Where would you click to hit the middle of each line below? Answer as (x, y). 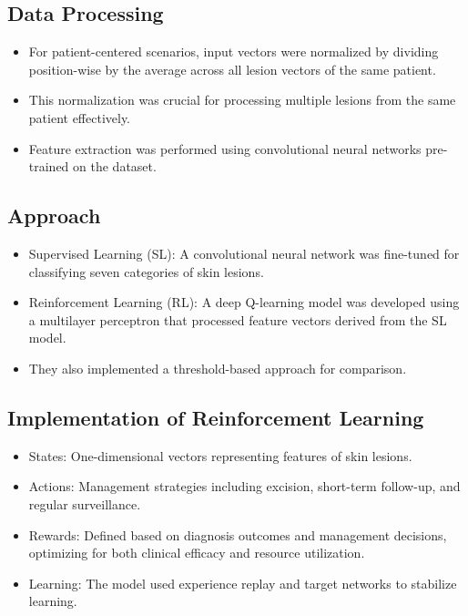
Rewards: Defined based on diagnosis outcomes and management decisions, (238, 534)
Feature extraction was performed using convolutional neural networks (225, 148)
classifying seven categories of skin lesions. (146, 271)
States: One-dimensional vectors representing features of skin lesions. (220, 455)
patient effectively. (80, 117)
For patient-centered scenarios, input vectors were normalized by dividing (234, 51)
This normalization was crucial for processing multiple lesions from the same (242, 100)
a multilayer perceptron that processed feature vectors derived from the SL (238, 319)
